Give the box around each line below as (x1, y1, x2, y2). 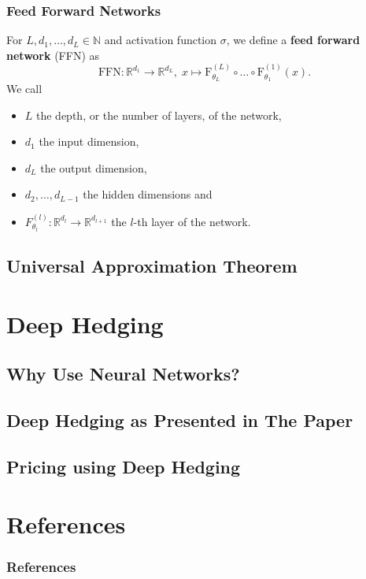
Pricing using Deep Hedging (6, 454, 241, 478)
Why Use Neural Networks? (6, 362, 240, 386)
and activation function (104, 32, 217, 48)
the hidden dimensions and (83, 186, 213, 202)
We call (6, 80, 43, 97)
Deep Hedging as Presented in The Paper (6, 407, 353, 432)
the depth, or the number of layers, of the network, (36, 106, 282, 123)
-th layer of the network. (133, 213, 251, 229)
